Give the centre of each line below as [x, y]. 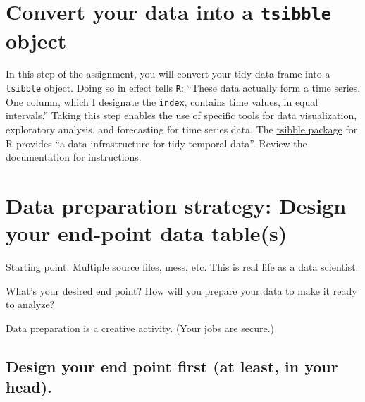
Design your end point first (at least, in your [172, 366]
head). [29, 387]
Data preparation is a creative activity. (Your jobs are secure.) [140, 328]
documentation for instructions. [74, 157]
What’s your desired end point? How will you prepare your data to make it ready [181, 290]
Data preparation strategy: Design [176, 205]
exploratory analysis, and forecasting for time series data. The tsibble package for [182, 129]
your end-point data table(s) [147, 233]
